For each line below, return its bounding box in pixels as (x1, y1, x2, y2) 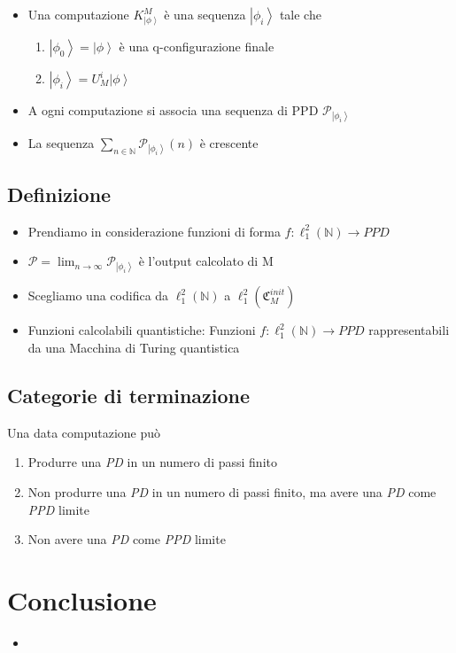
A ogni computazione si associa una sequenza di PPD (27, 101, 319, 119)
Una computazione (27, 5, 129, 23)
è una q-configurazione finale (119, 37, 274, 55)
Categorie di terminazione (7, 381, 251, 408)
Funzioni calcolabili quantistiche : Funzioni (27, 321, 256, 339)
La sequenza (27, 134, 95, 152)
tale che (279, 5, 321, 23)
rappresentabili (368, 321, 450, 339)
